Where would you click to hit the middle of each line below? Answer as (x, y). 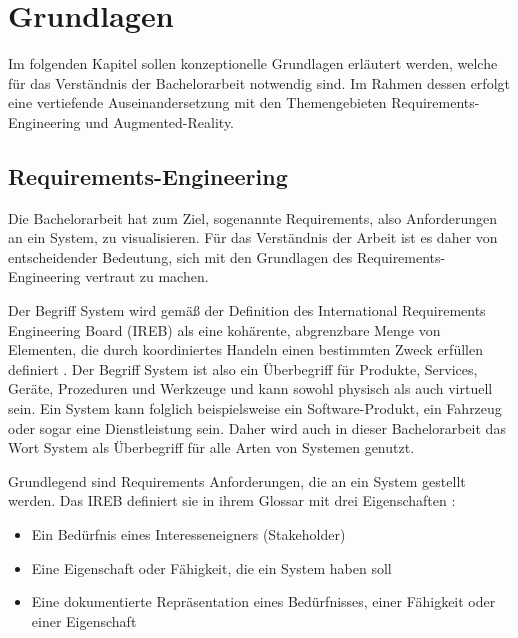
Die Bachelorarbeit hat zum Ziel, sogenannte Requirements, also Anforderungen (253, 217)
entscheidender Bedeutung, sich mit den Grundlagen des (180, 256)
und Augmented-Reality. (160, 121)
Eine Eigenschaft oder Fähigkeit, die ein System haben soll (211, 567)
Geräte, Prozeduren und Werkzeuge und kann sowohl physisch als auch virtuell (250, 388)
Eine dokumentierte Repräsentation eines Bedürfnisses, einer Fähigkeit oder (263, 601)
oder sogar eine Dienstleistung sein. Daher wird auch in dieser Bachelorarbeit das (257, 427)
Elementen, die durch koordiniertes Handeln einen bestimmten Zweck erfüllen (245, 349)
